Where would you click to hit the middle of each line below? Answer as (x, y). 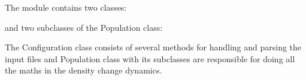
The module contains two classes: (66, 7)
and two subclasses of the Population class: (84, 27)
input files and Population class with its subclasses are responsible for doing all (150, 58)
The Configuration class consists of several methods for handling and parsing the (153, 47)
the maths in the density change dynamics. (84, 70)
